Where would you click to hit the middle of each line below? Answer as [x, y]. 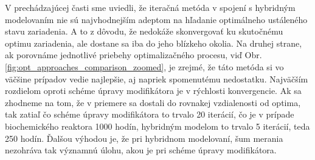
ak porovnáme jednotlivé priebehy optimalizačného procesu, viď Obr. [133, 55]
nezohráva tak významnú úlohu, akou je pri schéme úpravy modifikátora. [141, 150]
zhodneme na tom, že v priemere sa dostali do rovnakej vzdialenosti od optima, [153, 102]
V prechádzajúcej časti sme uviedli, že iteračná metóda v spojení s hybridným [150, 7]
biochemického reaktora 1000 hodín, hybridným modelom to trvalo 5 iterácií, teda [157, 126]
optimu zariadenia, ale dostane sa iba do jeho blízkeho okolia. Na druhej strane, [154, 43]
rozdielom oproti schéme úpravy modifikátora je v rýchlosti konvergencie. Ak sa [153, 91]
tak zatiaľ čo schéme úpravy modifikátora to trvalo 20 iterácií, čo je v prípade [150, 114]
